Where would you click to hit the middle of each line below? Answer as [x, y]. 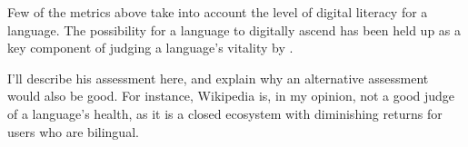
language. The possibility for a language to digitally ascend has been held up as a [234, 29]
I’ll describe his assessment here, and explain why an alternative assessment [218, 78]
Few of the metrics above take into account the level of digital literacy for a [218, 12]
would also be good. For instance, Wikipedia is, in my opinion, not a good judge [231, 96]
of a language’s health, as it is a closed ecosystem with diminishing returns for [225, 113]
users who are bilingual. [73, 131]
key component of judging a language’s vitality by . [150, 48]
